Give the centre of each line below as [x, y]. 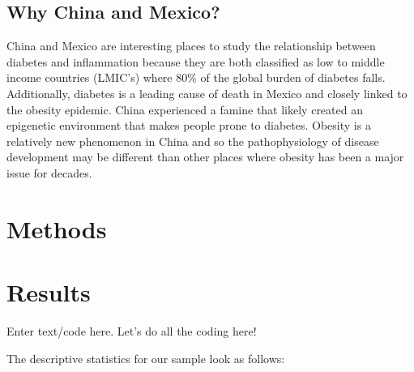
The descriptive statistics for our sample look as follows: [146, 358]
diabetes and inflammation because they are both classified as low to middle [196, 61]
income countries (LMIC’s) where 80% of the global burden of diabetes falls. [196, 77]
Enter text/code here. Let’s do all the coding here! [132, 331]
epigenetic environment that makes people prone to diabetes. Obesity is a [189, 125]
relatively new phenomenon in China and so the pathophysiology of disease [193, 141]
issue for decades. [49, 172]
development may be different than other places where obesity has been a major [205, 157]
